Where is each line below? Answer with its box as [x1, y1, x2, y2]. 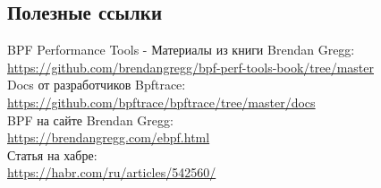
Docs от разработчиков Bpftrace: [7, 75, 186, 94]
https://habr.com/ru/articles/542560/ [7, 163, 216, 182]
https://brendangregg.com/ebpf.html [7, 128, 210, 147]
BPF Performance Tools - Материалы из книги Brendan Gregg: [7, 40, 355, 59]
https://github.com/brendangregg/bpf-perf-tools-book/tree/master [7, 57, 374, 76]
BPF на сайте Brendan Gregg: [7, 110, 174, 129]
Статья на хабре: [7, 145, 97, 164]
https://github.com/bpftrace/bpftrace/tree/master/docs [7, 92, 316, 111]
